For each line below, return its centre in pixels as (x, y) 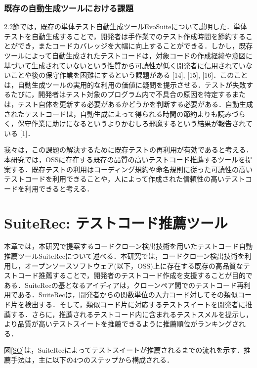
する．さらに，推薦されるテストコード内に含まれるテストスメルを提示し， (132, 314)
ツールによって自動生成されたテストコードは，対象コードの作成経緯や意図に (128, 55)
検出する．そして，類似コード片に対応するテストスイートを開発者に (135, 304)
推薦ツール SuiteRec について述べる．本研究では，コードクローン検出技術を (124, 256)
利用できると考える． (59, 188)
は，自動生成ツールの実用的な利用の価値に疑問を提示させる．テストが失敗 (125, 84)
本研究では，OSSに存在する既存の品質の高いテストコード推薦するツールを (125, 159)
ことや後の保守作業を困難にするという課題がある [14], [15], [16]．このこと (129, 75)
